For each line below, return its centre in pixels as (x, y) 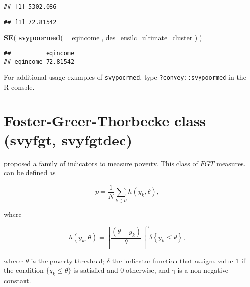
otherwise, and (148, 270)
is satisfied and (96, 270)
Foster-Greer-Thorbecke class (105, 120)
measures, (231, 163)
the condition (24, 270)
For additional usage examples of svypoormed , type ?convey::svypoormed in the (125, 77)
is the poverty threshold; (68, 260)
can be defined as (30, 173)
